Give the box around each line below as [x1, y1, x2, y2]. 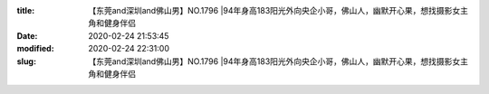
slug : [16, 55, 36, 67]
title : [16, 5, 35, 15]
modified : [16, 43, 54, 54]
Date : [16, 30, 38, 41]
